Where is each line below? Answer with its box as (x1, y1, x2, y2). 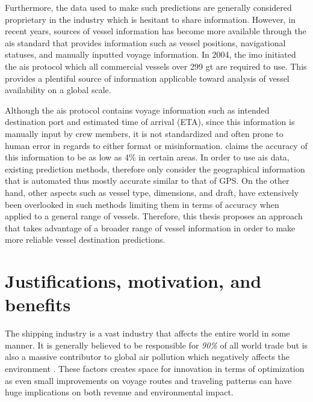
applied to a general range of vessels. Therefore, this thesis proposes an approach (5, 210, 303, 222)
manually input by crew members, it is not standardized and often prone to (5, 127, 284, 139)
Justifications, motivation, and (5, 269, 262, 293)
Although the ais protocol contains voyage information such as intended (5, 103, 270, 116)
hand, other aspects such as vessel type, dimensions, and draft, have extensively (5, 186, 299, 198)
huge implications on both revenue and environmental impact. (5, 386, 234, 398)
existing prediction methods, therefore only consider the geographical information (5, 162, 305, 175)
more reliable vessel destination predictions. (5, 233, 166, 246)
